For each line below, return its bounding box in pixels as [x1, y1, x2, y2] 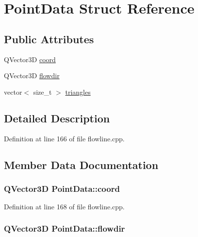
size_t [33, 86, 52, 97]
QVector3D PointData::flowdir [4, 222, 125, 234]
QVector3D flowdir [4, 70, 60, 81]
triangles [65, 86, 91, 97]
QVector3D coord [4, 54, 56, 64]
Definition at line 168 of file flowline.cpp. [4, 202, 125, 212]
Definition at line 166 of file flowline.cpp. [4, 133, 125, 143]
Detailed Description [4, 110, 110, 125]
